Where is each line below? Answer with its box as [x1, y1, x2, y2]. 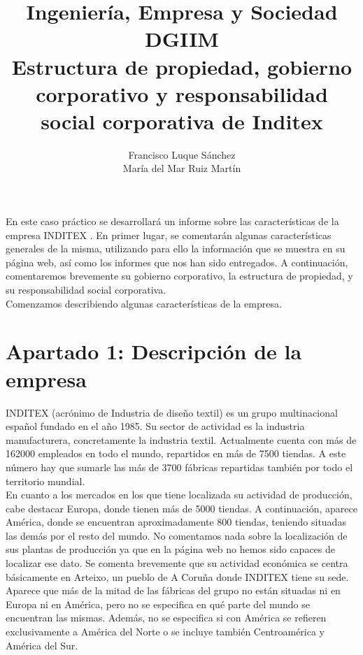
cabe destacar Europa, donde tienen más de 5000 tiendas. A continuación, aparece [6, 501, 357, 515]
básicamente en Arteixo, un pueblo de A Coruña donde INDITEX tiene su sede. [6, 569, 349, 584]
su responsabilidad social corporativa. [6, 282, 166, 297]
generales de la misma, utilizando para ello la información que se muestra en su [6, 241, 346, 256]
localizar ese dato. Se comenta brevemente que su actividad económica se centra [6, 556, 348, 570]
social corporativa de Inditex [41, 106, 323, 135]
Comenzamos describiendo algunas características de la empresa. [6, 296, 282, 310]
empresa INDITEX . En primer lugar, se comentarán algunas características [6, 227, 332, 242]
